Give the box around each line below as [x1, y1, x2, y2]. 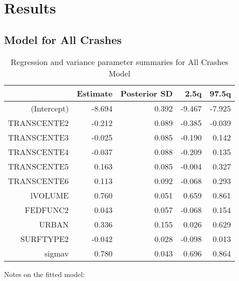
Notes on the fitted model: [4, 268, 85, 279]
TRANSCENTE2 [8, 116, 69, 128]
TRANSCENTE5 [8, 160, 69, 172]
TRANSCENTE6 [8, 174, 69, 186]
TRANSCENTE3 [8, 131, 69, 143]
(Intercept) [31, 102, 69, 114]
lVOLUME [31, 189, 69, 201]
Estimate [77, 87, 113, 99]
